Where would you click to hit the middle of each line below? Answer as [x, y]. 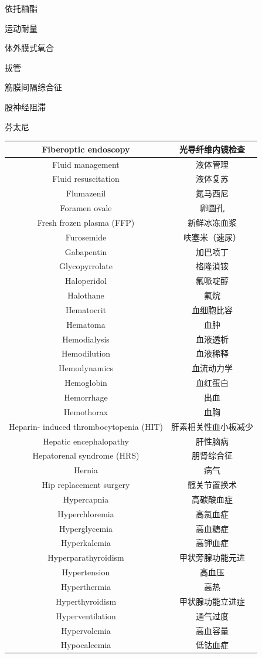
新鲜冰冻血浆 [212, 222]
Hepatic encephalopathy [86, 441]
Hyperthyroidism [86, 601]
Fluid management [86, 164]
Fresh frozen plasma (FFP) [86, 222]
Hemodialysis [86, 339]
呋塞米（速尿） [212, 237]
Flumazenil [86, 193]
